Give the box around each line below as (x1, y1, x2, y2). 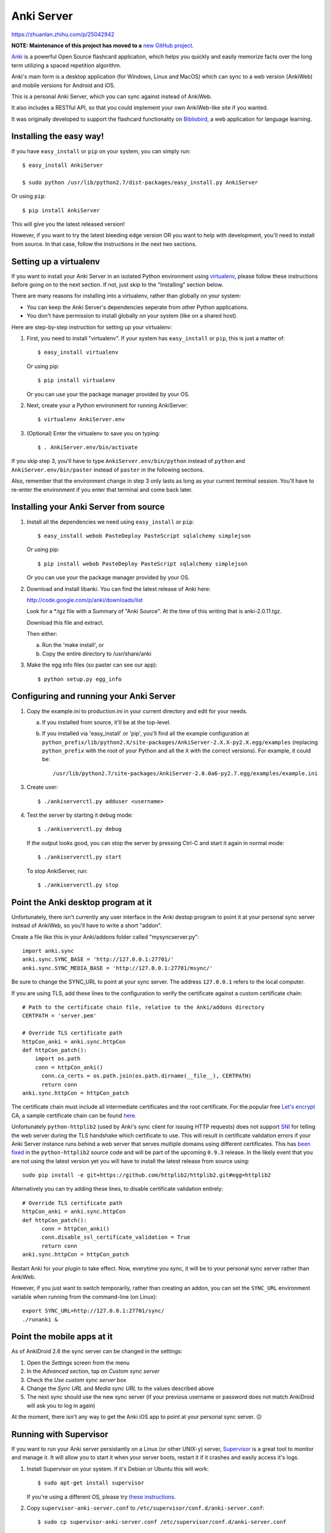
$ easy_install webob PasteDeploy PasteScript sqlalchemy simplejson (37, 532, 251, 539)
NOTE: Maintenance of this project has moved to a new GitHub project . (11, 42, 194, 49)
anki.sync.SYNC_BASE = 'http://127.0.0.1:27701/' (22, 956, 175, 963)
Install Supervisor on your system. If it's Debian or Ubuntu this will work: (26, 1465, 209, 1472)
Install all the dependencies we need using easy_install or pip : (26, 518, 194, 526)
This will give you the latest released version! (11, 220, 125, 227)
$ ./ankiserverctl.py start (37, 854, 122, 861)
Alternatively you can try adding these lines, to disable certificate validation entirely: (11, 1185, 224, 1193)
